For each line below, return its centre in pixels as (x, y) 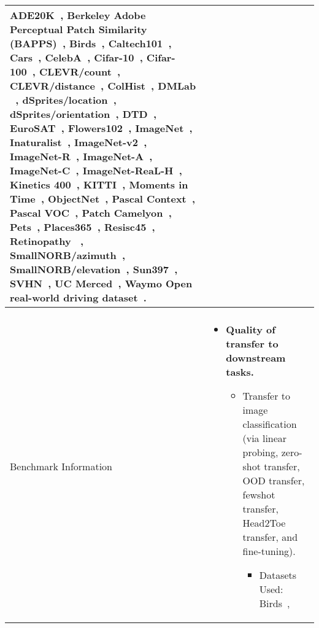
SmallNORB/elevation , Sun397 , (94, 269)
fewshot (259, 494)
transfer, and (270, 537)
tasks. (240, 372)
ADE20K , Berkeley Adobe (78, 15)
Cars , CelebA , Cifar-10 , (76, 57)
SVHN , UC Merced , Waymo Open (101, 283)
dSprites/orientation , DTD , (83, 114)
